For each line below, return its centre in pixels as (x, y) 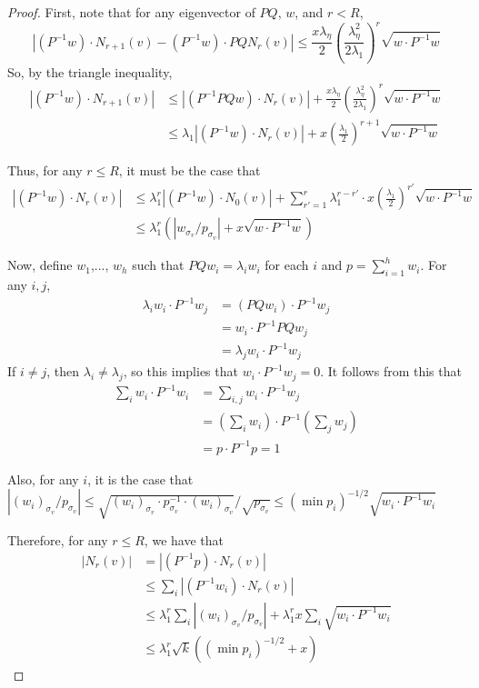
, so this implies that (180, 371)
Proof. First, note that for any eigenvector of (131, 12)
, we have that (184, 540)
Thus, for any (45, 170)
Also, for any (43, 479)
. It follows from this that (391, 371)
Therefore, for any (58, 540)
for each (287, 265)
